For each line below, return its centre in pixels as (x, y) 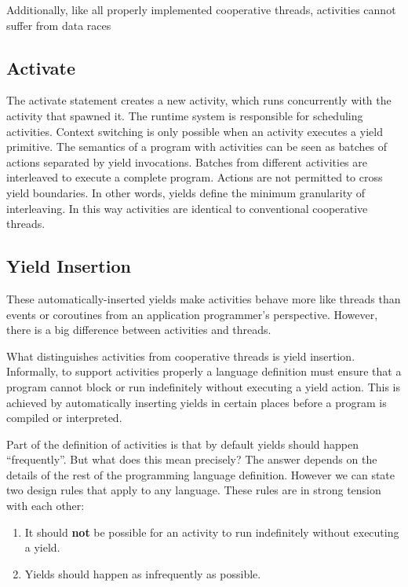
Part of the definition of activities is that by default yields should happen (182, 444)
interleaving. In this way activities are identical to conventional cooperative (187, 208)
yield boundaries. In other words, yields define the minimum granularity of (186, 192)
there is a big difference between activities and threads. (139, 330)
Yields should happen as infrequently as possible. (143, 573)
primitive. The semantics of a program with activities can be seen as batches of (197, 147)
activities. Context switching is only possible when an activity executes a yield (195, 131)
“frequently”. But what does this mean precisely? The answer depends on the (192, 459)
